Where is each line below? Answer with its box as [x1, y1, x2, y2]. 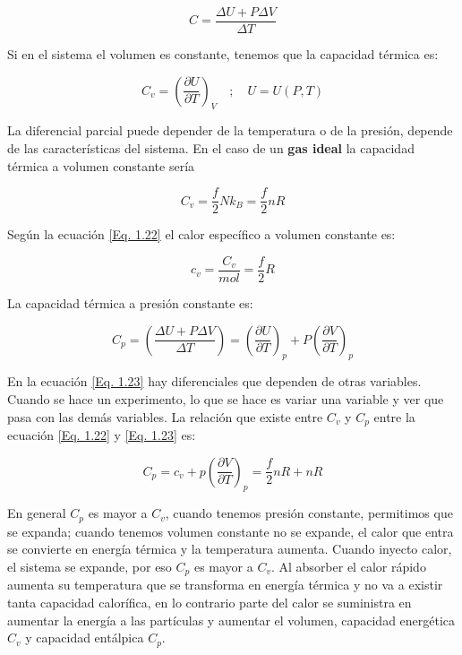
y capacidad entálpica [25, 628, 144, 647]
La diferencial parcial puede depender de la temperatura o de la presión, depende [7, 121, 453, 140]
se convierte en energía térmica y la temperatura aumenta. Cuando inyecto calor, [7, 539, 452, 558]
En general [7, 504, 66, 522]
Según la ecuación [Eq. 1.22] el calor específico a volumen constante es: [7, 225, 396, 244]
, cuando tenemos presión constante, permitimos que [165, 504, 453, 522]
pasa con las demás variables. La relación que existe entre [7, 407, 323, 426]
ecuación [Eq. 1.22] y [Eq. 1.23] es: [7, 425, 196, 444]
